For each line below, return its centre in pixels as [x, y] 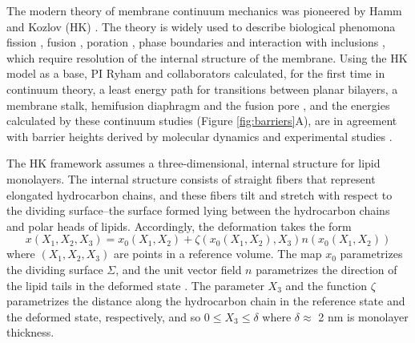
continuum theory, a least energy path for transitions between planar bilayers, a [202, 89]
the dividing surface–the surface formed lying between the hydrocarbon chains [198, 210]
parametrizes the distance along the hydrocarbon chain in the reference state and [206, 301]
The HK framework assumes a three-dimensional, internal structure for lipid [193, 163]
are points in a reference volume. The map [218, 254]
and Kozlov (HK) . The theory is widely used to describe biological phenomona [201, 26]
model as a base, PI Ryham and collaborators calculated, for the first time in [196, 73]
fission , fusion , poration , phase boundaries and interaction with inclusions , [196, 42]
